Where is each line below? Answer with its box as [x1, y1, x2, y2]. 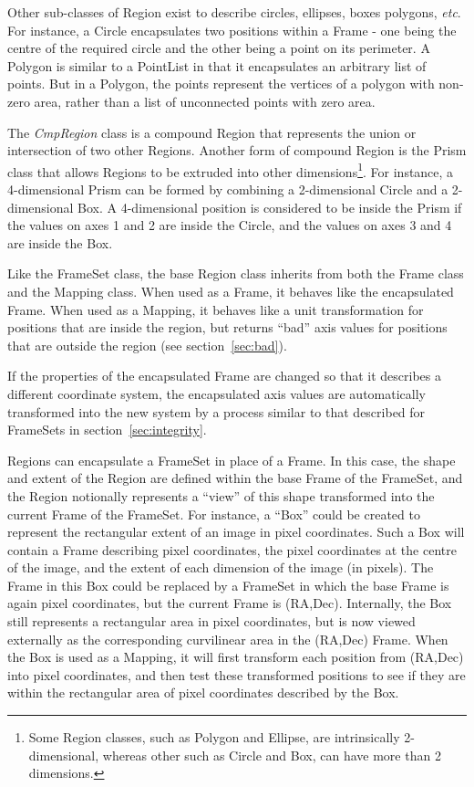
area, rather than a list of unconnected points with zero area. [34, 91, 376, 110]
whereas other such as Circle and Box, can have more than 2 [102, 745, 441, 764]
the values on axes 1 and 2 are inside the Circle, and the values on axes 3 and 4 [7, 215, 452, 235]
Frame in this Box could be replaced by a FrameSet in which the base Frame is [7, 575, 449, 594]
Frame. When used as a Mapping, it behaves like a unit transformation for [7, 299, 424, 319]
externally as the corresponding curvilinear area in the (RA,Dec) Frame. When [7, 629, 448, 648]
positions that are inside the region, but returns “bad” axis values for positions [7, 318, 448, 337]
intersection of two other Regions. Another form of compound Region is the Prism [7, 141, 467, 160]
